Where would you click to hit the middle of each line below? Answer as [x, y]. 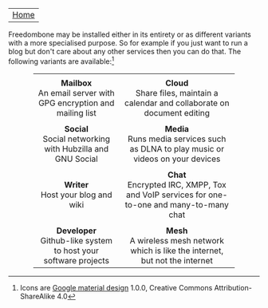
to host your [77, 251]
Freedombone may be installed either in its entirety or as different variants [130, 34]
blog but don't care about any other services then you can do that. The [125, 51]
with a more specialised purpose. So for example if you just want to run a [128, 43]
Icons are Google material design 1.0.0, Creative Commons [116, 287]
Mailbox [77, 83]
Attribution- [233, 287]
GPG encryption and [77, 103]
